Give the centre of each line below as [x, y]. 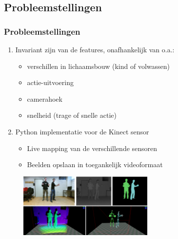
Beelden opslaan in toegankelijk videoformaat [95, 164]
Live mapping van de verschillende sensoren [92, 148]
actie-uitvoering [50, 82]
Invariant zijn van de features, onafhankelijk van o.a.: [95, 49]
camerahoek [45, 98]
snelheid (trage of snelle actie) [72, 115]
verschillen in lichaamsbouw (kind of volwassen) [98, 66]
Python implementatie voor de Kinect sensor [82, 131]
